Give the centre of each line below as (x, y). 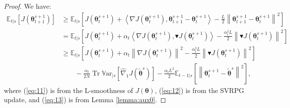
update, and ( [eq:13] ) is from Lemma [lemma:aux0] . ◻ (85, 100)
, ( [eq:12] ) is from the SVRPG (199, 90)
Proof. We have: (28, 6)
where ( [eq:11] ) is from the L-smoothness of (68, 90)
